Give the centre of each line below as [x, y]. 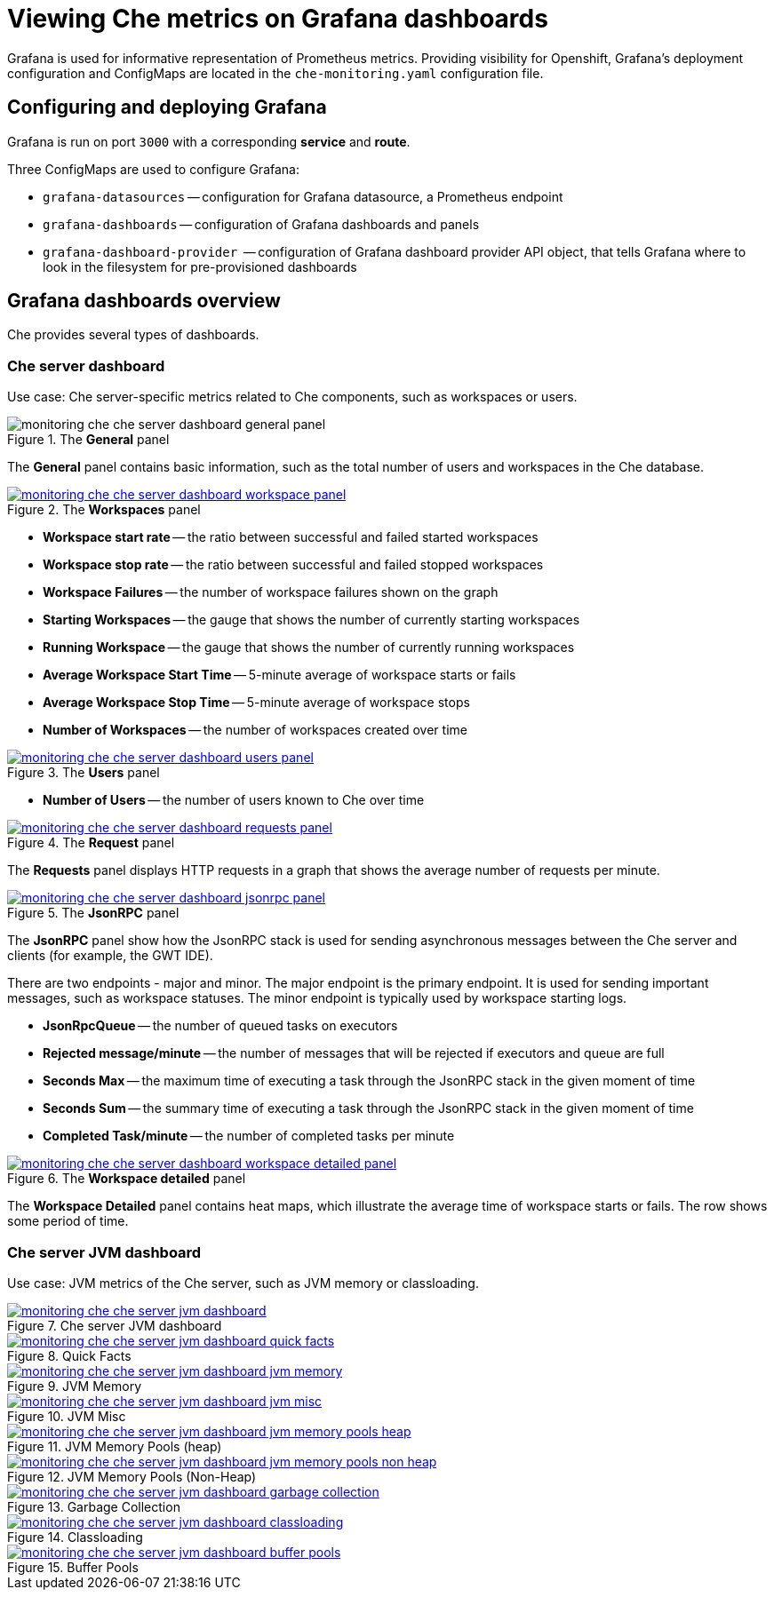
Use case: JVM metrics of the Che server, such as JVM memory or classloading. [243, 1283]
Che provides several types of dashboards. [133, 335]
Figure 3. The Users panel [84, 773]
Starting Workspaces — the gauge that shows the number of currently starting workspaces [311, 620]
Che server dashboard [86, 365]
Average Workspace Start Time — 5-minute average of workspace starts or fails [279, 675]
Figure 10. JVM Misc [67, 1416]
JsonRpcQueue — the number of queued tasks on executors [220, 1026]
